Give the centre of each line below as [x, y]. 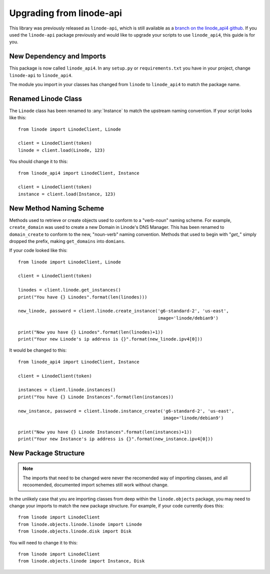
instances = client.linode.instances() [67, 390]
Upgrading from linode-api [66, 13]
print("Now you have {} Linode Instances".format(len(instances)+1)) [105, 432]
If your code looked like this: [38, 250]
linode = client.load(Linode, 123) [62, 150]
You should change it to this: [38, 162]
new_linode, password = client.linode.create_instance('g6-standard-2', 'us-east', [124, 311]
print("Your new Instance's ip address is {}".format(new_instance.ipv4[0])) [116, 439]
